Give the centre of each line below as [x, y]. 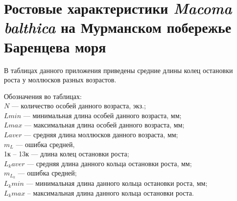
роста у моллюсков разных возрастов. [60, 80]
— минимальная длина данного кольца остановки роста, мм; [117, 183]
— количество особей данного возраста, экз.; [79, 106]
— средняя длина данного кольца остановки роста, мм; [109, 163]
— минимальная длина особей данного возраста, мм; [102, 115]
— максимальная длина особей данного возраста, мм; [104, 125]
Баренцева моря [55, 46]
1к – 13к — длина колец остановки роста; [67, 154]
